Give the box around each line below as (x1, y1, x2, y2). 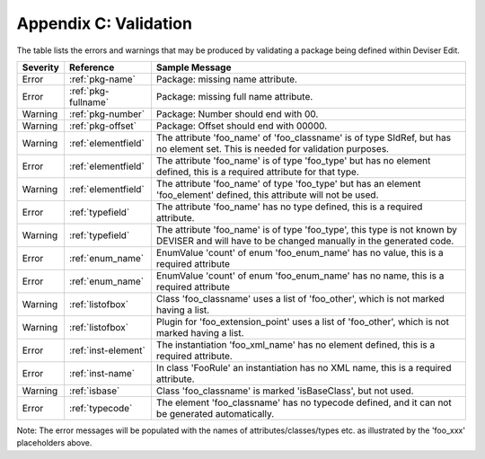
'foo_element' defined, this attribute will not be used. (155, 189, 379, 201)
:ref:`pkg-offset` (68, 119, 137, 132)
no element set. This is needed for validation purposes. (155, 142, 390, 154)
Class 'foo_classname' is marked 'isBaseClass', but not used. (155, 384, 414, 397)
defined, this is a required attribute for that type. (155, 165, 359, 178)
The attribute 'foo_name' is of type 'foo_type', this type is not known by (155, 223, 458, 235)
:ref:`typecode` (68, 402, 133, 414)
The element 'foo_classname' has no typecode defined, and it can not (155, 396, 453, 409)
